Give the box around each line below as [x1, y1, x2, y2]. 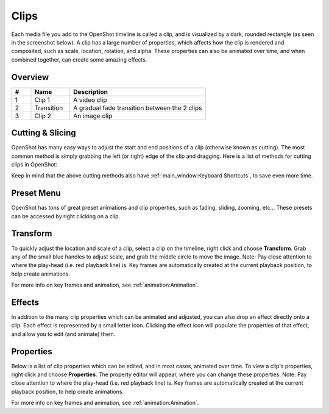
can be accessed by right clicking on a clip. [11, 212, 121, 219]
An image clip [73, 112, 113, 120]
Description [73, 87, 108, 96]
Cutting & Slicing [11, 128, 76, 138]
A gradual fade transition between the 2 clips [73, 104, 202, 112]
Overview [11, 72, 49, 82]
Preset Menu [11, 188, 61, 198]
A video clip [73, 95, 107, 104]
